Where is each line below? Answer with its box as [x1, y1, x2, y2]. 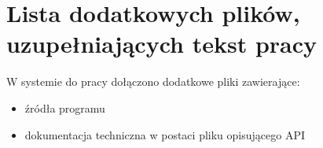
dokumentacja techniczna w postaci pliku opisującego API [24, 126, 305, 142]
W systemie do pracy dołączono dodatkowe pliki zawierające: [6, 73, 300, 90]
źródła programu [24, 99, 105, 116]
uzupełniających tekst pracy [6, 28, 317, 60]
